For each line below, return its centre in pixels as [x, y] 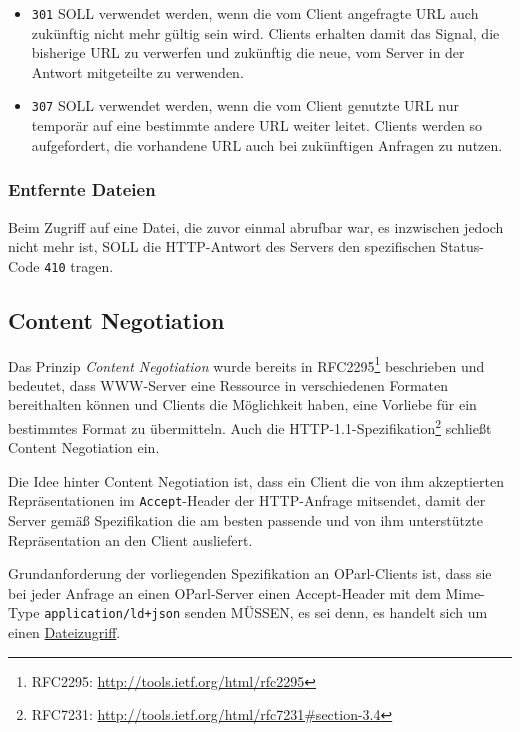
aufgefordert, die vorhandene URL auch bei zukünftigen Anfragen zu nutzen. [267, 144]
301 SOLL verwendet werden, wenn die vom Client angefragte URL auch [255, 13]
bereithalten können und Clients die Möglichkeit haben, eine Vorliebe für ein [242, 404]
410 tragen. [79, 265]
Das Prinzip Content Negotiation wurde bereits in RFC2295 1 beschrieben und [246, 364]
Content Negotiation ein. [84, 447]
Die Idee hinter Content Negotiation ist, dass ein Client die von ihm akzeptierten [256, 480]
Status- [462, 246]
